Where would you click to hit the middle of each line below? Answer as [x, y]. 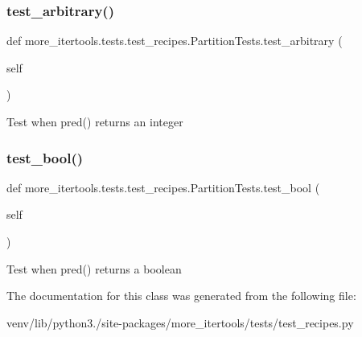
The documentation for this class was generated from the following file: [181, 296]
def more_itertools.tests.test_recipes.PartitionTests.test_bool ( [163, 187]
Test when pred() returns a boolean [94, 268]
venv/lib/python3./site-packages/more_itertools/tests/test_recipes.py [180, 322]
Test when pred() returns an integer [95, 121]
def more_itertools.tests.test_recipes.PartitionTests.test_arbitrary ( [175, 41]
